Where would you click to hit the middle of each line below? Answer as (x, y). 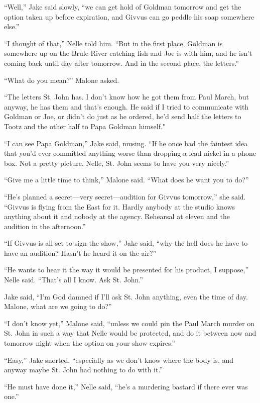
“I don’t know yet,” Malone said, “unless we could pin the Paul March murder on (129, 323)
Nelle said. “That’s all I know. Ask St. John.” (74, 280)
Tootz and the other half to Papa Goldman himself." (85, 126)
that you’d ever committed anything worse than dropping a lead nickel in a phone (130, 153)
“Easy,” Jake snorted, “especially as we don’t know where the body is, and (119, 360)
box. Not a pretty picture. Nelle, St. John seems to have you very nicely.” (117, 163)
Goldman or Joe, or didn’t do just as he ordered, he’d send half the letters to (123, 116)
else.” (12, 26)
